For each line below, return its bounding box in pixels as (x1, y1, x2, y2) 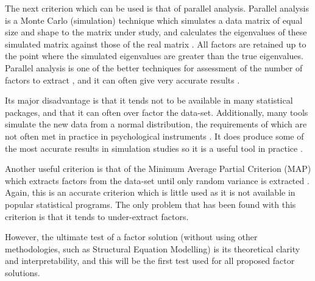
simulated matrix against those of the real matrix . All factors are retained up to (5, 37, 306, 50)
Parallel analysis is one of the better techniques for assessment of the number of (5, 61, 303, 74)
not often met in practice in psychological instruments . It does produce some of (5, 129, 304, 142)
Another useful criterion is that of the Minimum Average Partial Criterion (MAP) (5, 162, 311, 175)
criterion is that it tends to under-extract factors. (5, 210, 189, 222)
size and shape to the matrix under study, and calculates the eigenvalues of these (5, 26, 307, 38)
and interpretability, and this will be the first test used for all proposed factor (5, 254, 295, 267)
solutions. (5, 266, 40, 279)
